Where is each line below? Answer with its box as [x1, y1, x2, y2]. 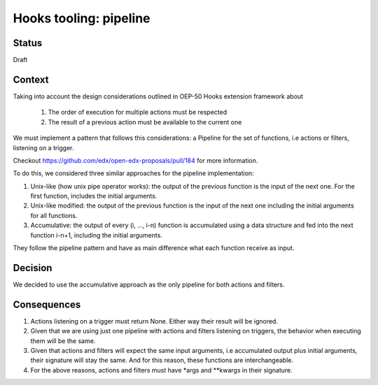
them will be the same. [30, 336, 96, 345]
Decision [13, 262, 52, 274]
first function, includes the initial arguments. [30, 192, 157, 201]
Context [13, 73, 49, 85]
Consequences [13, 298, 81, 310]
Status [13, 37, 43, 49]
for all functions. [30, 211, 78, 219]
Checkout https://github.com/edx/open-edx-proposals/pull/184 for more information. [13, 156, 258, 164]
